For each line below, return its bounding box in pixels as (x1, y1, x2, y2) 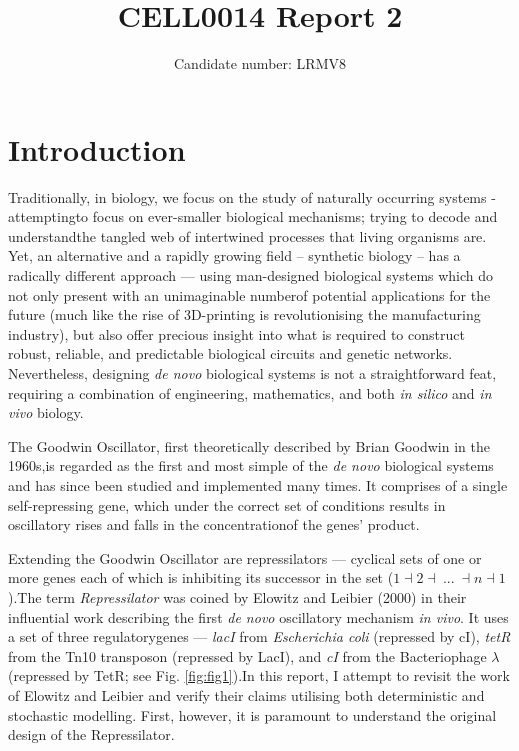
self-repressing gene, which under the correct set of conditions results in (8, 494, 446, 515)
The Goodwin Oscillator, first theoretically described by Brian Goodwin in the (8, 435, 490, 456)
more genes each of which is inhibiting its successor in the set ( (8, 567, 394, 588)
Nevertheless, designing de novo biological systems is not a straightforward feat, (8, 363, 497, 383)
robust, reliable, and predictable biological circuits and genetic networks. (8, 343, 453, 364)
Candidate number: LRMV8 (174, 53, 346, 74)
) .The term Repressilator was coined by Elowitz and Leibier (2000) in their (8, 586, 467, 607)
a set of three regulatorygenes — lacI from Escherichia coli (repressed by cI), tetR (8, 626, 511, 647)
